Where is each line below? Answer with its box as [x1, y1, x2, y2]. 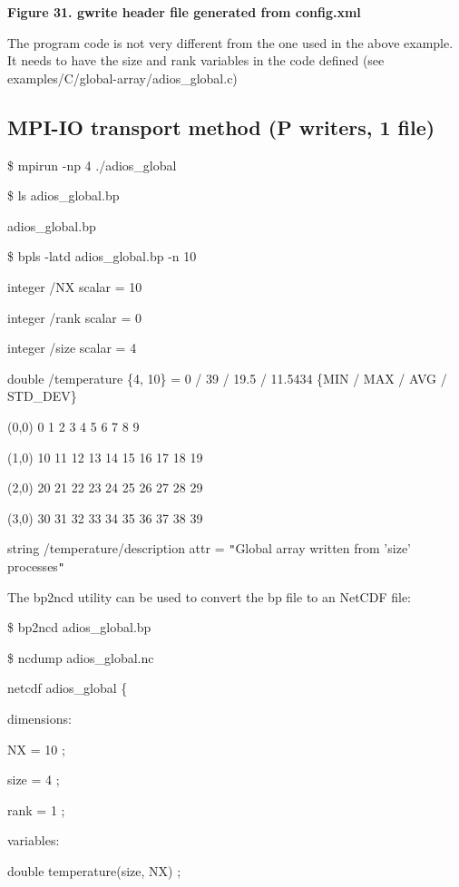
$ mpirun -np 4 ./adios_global [7, 155, 177, 174]
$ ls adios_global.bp [7, 186, 120, 205]
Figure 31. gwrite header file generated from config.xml [7, 3, 361, 21]
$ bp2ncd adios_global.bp [7, 618, 151, 637]
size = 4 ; [7, 770, 60, 789]
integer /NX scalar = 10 [7, 277, 142, 296]
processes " [7, 556, 65, 575]
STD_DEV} [7, 386, 77, 405]
